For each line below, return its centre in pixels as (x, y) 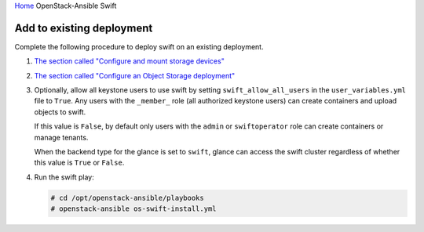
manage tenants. (61, 137)
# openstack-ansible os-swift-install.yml (133, 209)
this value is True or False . (79, 163)
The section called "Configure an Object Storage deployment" (135, 75)
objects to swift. (60, 112)
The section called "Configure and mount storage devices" (130, 61)
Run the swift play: (64, 177)
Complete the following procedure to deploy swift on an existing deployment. (139, 46)
